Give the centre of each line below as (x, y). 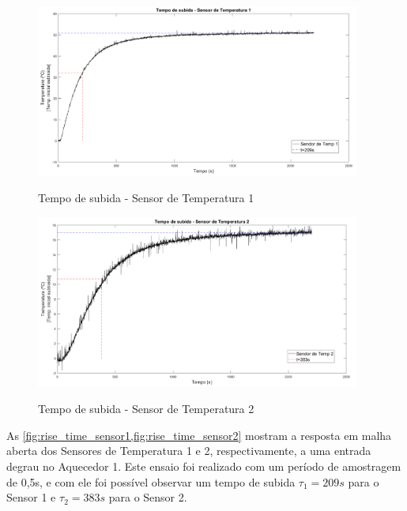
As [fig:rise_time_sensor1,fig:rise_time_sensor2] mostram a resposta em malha (199, 435)
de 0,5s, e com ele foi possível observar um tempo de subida (151, 481)
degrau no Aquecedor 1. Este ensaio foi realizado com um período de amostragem (204, 466)
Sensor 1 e (31, 497)
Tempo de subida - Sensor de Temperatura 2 (146, 409)
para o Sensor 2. (148, 497)
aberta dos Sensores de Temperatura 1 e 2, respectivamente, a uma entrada (189, 451)
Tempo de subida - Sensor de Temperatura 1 (146, 197)
